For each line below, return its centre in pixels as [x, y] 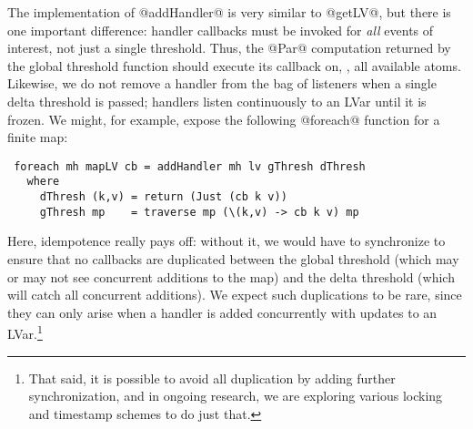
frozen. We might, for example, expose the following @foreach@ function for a [224, 119]
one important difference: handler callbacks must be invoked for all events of [221, 30]
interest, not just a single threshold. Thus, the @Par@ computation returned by [229, 48]
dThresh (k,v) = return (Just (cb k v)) [163, 197]
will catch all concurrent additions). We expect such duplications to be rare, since [235, 295]
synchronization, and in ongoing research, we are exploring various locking [236, 396]
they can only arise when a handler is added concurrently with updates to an [222, 312]
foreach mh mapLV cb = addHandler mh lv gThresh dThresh [190, 166]
